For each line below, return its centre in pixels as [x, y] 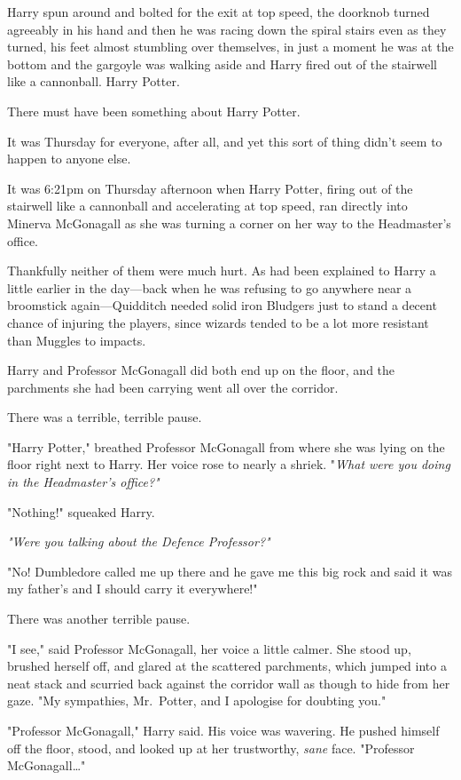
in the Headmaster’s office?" [83, 482]
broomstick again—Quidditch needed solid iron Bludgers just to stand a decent [222, 305]
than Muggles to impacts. [77, 340]
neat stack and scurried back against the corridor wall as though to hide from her [229, 683]
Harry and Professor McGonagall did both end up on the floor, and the [201, 370]
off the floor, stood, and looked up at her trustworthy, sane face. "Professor [211, 748]
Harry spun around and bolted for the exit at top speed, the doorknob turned [219, 12]
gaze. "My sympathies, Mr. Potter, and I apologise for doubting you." [197, 700]
